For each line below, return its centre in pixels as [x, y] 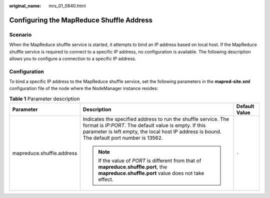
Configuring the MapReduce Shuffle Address [81, 20]
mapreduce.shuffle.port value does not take [151, 173]
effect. [106, 179]
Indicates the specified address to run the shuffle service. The [156, 119]
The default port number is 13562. [123, 138]
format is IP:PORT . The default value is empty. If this [144, 125]
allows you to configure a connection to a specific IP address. [73, 58]
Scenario [20, 34]
